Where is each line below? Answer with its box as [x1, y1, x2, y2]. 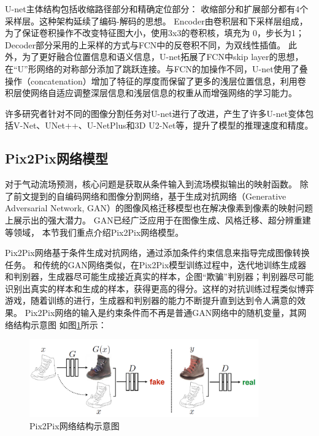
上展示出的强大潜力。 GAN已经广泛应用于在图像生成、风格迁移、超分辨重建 [5, 213, 311, 226]
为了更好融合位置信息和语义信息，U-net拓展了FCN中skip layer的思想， [21, 50, 304, 63]
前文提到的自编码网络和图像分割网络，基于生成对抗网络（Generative [13, 189, 286, 202]
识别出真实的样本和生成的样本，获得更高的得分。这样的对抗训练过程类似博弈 [5, 282, 314, 295]
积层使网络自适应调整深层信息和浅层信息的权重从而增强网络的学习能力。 [5, 86, 297, 99]
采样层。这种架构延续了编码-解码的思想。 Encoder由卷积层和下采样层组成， [5, 14, 308, 27]
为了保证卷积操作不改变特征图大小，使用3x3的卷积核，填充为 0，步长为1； [5, 26, 305, 39]
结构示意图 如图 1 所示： [13, 318, 107, 331]
